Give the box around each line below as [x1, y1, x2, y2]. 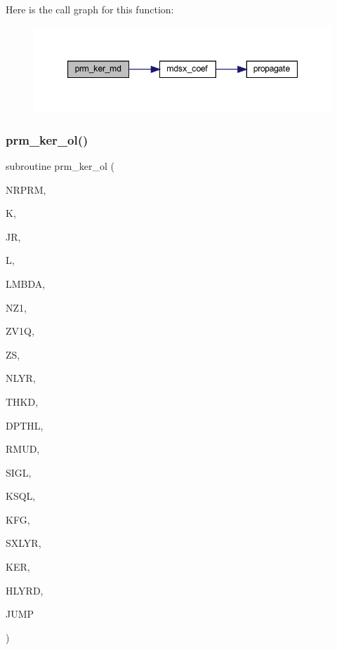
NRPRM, [6, 182, 46, 197]
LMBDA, [6, 276, 46, 291]
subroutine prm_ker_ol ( [6, 158, 114, 173]
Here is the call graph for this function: [6, 2, 174, 16]
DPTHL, [6, 418, 44, 432]
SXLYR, [6, 536, 41, 550]
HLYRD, [6, 583, 44, 597]
